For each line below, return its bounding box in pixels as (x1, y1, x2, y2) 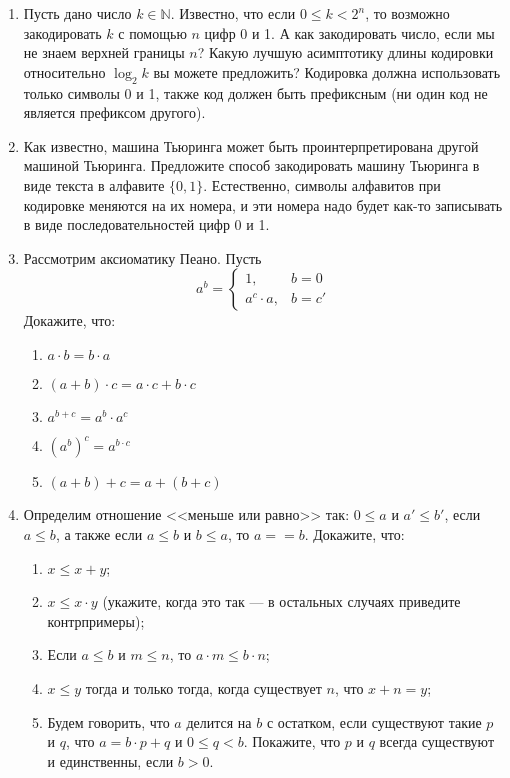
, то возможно (365, 3, 450, 23)
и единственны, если (47, 750, 174, 771)
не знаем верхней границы (23, 42, 185, 63)
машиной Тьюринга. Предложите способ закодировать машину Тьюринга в (23, 155, 480, 176)
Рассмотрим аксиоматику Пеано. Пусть (23, 247, 262, 268)
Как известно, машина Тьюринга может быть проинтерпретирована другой (23, 135, 479, 156)
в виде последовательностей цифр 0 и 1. (23, 214, 270, 235)
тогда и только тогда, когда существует (85, 677, 322, 698)
